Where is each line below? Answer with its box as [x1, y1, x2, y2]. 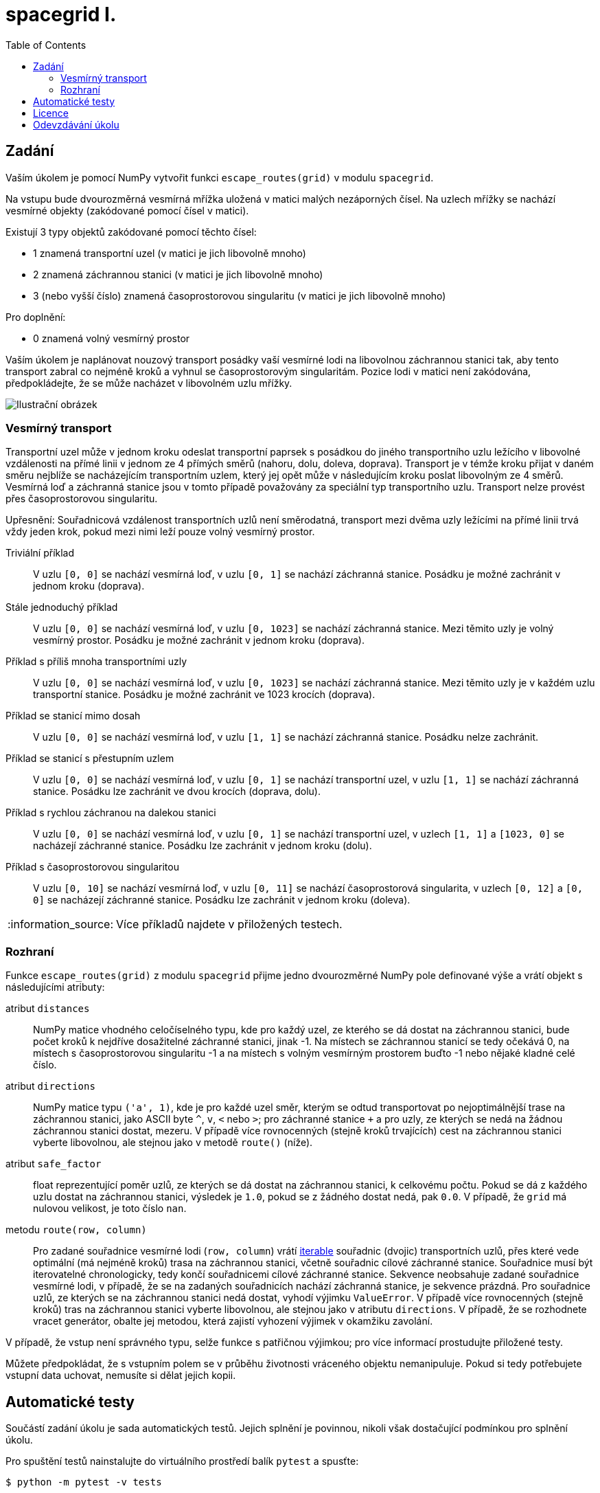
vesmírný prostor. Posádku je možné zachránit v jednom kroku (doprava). [33, 634, 365, 647]
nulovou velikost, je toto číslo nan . [33, 1202, 187, 1215]
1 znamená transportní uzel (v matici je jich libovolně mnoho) [33, 247, 306, 259]
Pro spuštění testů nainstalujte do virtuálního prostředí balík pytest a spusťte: [5, 1455, 359, 1467]
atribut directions [5, 1080, 95, 1092]
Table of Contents [5, 38, 86, 51]
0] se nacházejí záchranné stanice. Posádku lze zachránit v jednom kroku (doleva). [33, 894, 411, 906]
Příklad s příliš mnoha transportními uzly [5, 655, 187, 668]
